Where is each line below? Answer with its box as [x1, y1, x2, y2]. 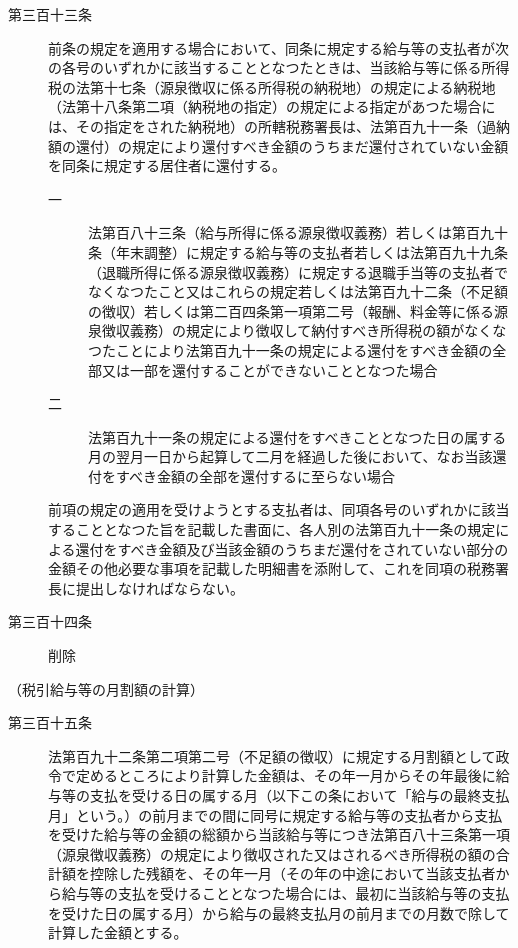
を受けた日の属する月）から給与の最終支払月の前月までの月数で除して [48, 902, 510, 923]
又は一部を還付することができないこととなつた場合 [101, 359, 438, 380]
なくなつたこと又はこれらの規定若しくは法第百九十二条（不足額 [88, 281, 508, 302]
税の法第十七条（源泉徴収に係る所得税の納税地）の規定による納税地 [48, 76, 496, 97]
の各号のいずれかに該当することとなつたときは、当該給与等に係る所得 [48, 57, 510, 78]
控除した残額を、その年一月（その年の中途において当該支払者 [89, 863, 496, 884]
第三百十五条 [8, 712, 92, 733]
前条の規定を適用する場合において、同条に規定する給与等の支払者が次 [48, 37, 509, 58]
